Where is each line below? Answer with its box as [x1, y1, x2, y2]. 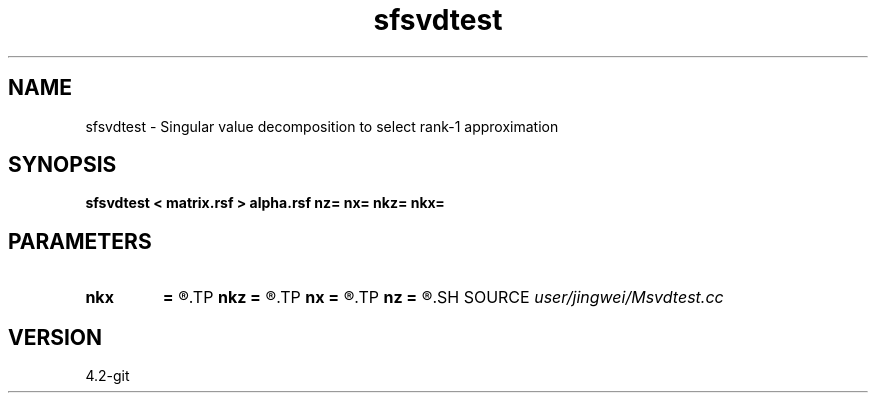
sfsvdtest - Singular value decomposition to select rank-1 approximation [85, 117, 559, 135]
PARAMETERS [8, 228, 152, 254]
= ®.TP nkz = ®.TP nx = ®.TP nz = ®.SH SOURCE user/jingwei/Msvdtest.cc [162, 287, 724, 308]
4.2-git [85, 367, 130, 385]
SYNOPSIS [8, 152, 117, 178]
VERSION [8, 324, 103, 350]
